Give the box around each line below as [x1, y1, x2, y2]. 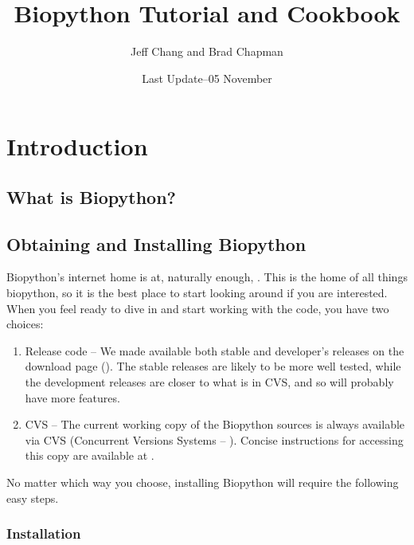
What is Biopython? [6, 184, 176, 209]
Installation [6, 523, 81, 543]
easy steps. [6, 489, 59, 506]
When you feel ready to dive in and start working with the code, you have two [6, 300, 389, 316]
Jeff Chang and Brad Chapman [131, 43, 283, 60]
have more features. [25, 389, 120, 406]
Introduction [6, 130, 148, 163]
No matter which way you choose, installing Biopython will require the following [6, 474, 399, 491]
